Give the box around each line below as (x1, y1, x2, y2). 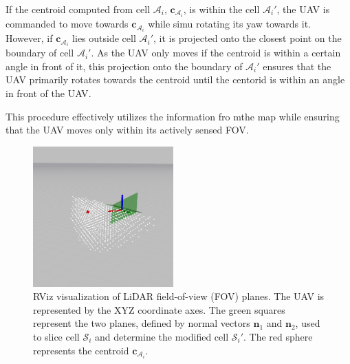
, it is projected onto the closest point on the (153, 31, 342, 45)
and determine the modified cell (94, 329, 229, 343)
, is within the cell (183, 2, 260, 16)
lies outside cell (72, 31, 136, 45)
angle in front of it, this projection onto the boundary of (6, 58, 243, 73)
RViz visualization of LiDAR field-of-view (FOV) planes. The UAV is (33, 289, 325, 303)
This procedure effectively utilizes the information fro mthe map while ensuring (6, 109, 340, 123)
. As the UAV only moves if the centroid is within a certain (91, 45, 341, 60)
